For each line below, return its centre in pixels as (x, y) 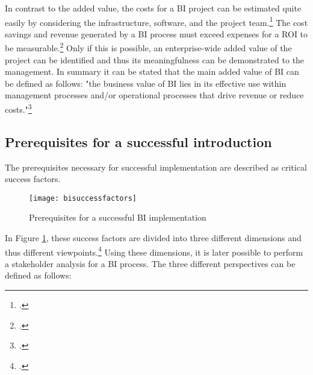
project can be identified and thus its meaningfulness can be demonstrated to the (155, 59)
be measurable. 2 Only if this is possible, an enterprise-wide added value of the (148, 47)
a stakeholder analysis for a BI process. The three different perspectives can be (150, 263)
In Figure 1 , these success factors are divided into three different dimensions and (153, 237)
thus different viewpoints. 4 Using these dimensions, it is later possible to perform (154, 251)
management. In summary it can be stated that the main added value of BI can (152, 71)
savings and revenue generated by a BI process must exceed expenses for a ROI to (156, 33)
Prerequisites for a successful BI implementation (118, 217)
